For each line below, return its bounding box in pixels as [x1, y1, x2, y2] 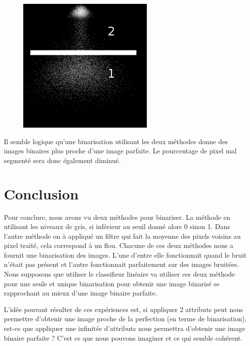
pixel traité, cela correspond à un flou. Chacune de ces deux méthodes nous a [4, 240, 234, 250]
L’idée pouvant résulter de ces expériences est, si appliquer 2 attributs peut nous [4, 304, 243, 314]
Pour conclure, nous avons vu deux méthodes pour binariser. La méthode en [4, 212, 231, 222]
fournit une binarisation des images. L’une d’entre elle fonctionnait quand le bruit [4, 249, 247, 260]
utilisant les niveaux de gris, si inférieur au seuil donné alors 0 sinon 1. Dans [4, 221, 230, 231]
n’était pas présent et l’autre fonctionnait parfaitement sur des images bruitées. [4, 259, 239, 269]
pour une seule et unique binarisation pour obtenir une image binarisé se [4, 278, 220, 288]
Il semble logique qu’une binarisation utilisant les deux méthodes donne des [4, 136, 228, 146]
